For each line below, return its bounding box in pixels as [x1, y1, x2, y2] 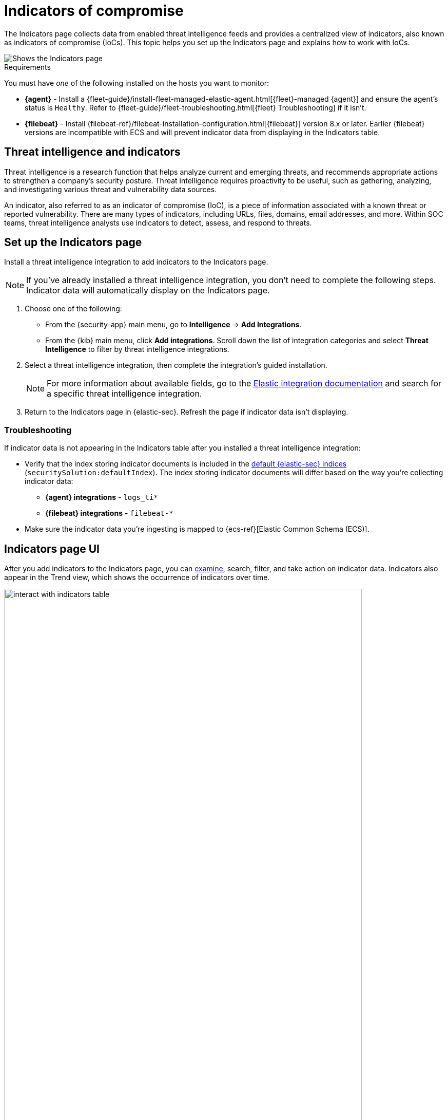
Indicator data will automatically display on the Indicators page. [26, 285, 270, 296]
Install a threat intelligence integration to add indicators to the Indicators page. [4, 257, 268, 267]
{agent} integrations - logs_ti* [45, 493, 158, 502]
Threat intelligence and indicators [4, 145, 181, 159]
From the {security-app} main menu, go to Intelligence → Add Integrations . [45, 320, 302, 329]
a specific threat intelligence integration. [47, 388, 202, 399]
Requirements [4, 62, 51, 71]
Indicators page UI [4, 542, 100, 555]
